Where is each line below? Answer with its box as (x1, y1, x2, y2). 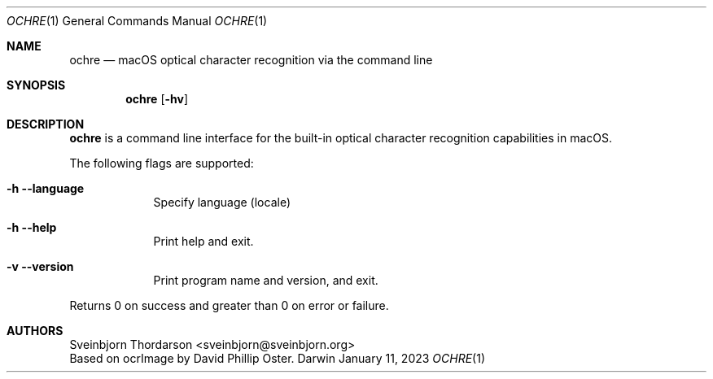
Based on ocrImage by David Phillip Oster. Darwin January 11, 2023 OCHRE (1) (69, 351, 486, 365)
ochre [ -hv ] (125, 92, 189, 106)
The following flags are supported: (69, 156, 254, 170)
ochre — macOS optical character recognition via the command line (69, 53, 433, 67)
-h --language (7, 181, 85, 195)
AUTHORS (7, 324, 63, 338)
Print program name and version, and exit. (153, 273, 378, 287)
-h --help (7, 220, 57, 234)
